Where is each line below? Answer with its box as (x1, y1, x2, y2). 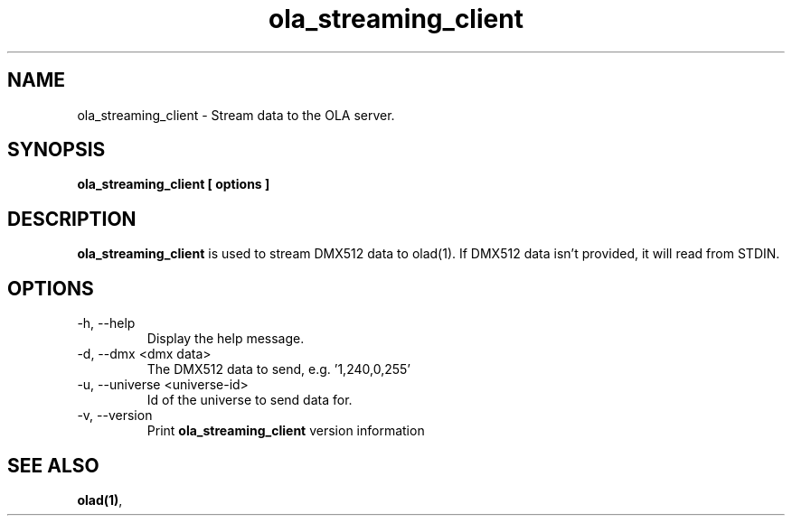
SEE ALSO (7, 453, 99, 477)
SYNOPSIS (7, 138, 106, 162)
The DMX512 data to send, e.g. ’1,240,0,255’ (146, 361, 410, 378)
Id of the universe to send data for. (146, 392, 353, 408)
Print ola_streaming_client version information (146, 423, 425, 439)
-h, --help (77, 315, 136, 332)
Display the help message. (146, 331, 305, 347)
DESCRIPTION (7, 207, 137, 230)
